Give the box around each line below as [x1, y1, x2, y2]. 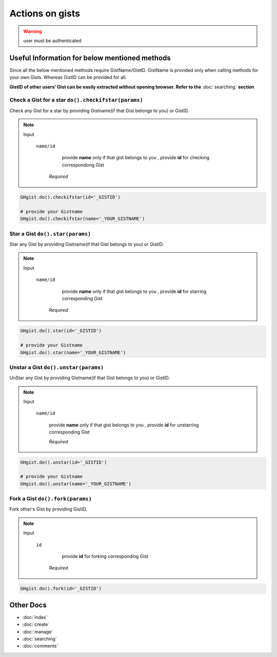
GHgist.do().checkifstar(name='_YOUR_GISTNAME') [20, 216, 145, 222]
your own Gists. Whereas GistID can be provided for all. [9, 74, 127, 81]
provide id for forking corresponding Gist [62, 553, 149, 559]
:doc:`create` [22, 622, 50, 628]
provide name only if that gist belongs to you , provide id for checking [62, 155, 210, 161]
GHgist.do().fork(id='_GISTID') [20, 586, 102, 592]
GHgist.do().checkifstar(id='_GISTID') [20, 194, 121, 200]
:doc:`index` [22, 614, 48, 620]
